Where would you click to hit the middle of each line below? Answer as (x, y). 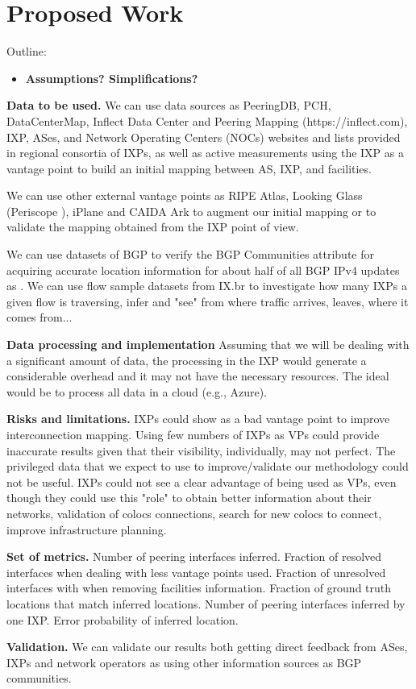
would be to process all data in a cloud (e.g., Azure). (137, 391)
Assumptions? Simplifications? (112, 78)
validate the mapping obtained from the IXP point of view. (153, 227)
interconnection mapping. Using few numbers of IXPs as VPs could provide (193, 434)
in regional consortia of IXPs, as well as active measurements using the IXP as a (205, 153)
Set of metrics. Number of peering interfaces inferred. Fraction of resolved (194, 556)
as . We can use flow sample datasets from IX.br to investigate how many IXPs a (207, 286)
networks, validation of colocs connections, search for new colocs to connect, (194, 513)
